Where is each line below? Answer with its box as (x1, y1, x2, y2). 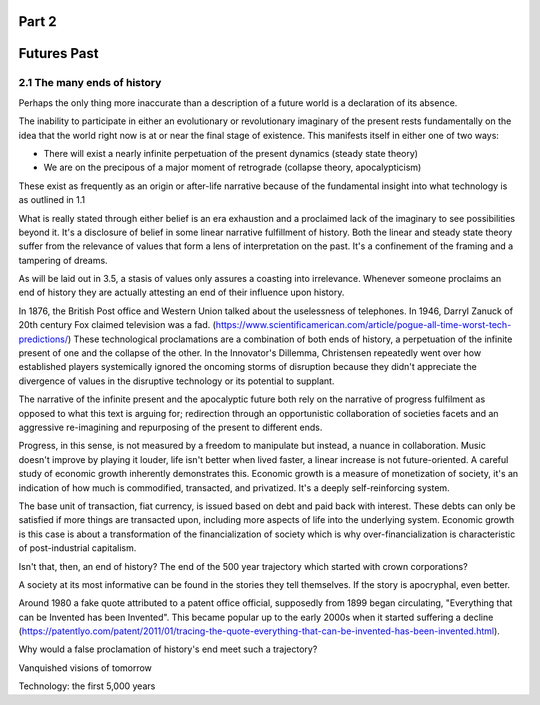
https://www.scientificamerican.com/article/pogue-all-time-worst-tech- (215, 319, 512, 331)
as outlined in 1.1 (18, 194, 85, 206)
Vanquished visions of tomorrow (18, 661, 152, 674)
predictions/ (18, 333, 69, 345)
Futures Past (18, 45, 99, 62)
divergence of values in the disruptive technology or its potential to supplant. (18, 375, 335, 387)
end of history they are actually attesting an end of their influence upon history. (18, 286, 345, 299)
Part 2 (18, 13, 57, 30)
